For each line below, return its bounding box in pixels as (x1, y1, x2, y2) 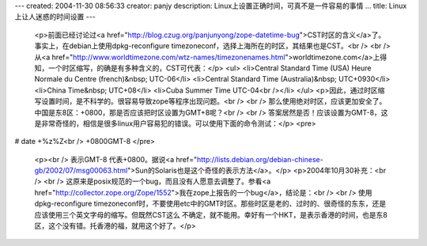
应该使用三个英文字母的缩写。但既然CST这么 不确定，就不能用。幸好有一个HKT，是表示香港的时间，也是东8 (34, 210, 387, 219)
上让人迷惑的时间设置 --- (14, 12, 96, 21)
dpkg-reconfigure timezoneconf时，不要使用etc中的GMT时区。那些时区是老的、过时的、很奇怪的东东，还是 (34, 199, 387, 209)
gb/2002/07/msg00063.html (34, 166, 128, 176)
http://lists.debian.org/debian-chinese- (196, 154, 323, 164)
